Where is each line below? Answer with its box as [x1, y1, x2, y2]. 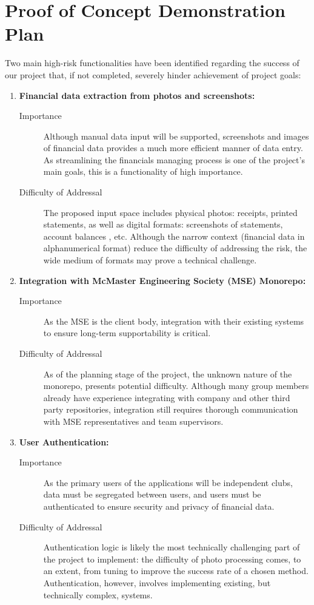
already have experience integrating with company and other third [43, 391, 290, 404]
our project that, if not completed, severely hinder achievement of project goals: [5, 68, 301, 81]
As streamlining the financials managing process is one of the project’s [43, 153, 305, 166]
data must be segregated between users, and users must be [43, 488, 261, 501]
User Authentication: [19, 435, 109, 448]
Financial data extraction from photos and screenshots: [19, 89, 255, 101]
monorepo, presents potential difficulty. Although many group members [43, 379, 309, 392]
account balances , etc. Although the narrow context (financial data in [43, 229, 305, 242]
